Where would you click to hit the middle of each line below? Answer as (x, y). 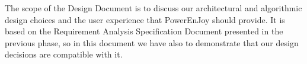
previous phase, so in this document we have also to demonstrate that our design (152, 42)
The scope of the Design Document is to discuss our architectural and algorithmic (153, 8)
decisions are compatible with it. (64, 54)
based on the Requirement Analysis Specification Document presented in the (144, 31)
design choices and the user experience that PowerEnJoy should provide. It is (145, 19)
